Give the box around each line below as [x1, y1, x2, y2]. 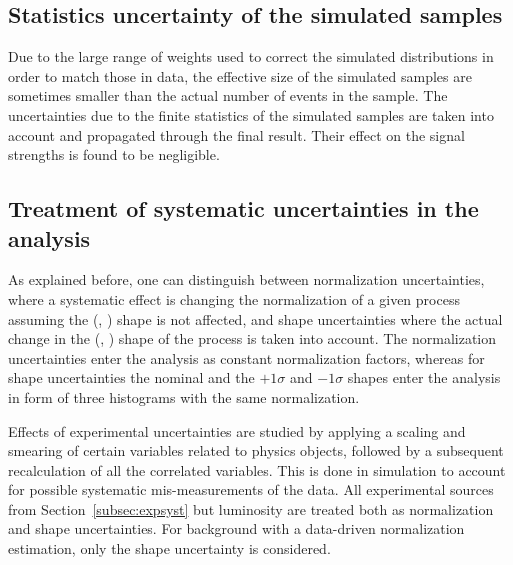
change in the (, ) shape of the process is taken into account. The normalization [8, 328, 497, 349]
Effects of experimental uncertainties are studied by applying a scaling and [8, 420, 466, 441]
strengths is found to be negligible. [8, 144, 220, 165]
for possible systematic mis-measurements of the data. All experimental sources [8, 479, 494, 500]
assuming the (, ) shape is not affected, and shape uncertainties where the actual [8, 308, 503, 329]
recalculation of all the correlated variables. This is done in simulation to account [8, 459, 506, 480]
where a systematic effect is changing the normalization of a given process [8, 288, 460, 309]
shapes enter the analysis [347, 367, 501, 388]
